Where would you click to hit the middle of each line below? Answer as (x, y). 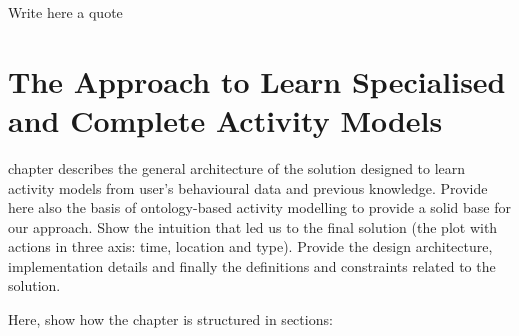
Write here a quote (65, 12)
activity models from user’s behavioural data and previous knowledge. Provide (248, 187)
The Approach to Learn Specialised (257, 80)
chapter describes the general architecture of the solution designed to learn (237, 167)
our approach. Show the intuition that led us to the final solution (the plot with (253, 226)
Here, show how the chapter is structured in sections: (170, 319)
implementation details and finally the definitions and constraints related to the (252, 265)
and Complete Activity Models (225, 119)
